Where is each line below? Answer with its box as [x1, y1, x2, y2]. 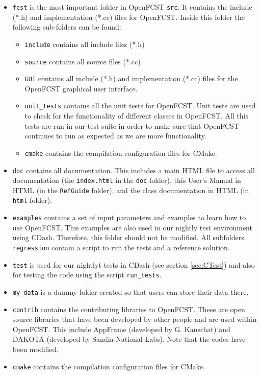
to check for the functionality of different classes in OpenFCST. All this [24, 110, 249, 121]
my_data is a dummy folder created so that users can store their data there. [12, 286, 249, 297]
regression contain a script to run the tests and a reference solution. [12, 242, 230, 252]
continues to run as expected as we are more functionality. [24, 130, 206, 141]
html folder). [12, 195, 53, 205]
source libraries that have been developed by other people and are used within [12, 314, 257, 324]
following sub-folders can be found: [12, 21, 121, 32]
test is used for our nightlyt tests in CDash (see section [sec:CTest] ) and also [12, 259, 255, 270]
